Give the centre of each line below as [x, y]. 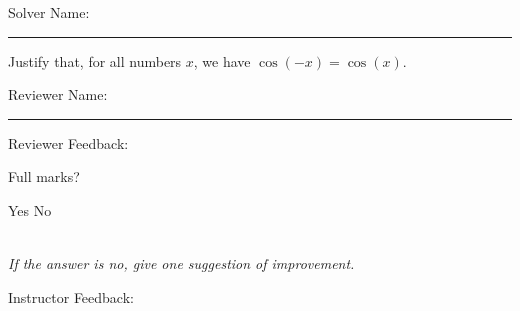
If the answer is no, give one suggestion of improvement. [181, 263]
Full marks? [44, 176]
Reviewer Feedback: [68, 142]
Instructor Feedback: [71, 296]
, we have [222, 60]
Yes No [30, 209]
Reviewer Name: [58, 94]
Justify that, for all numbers [95, 60]
